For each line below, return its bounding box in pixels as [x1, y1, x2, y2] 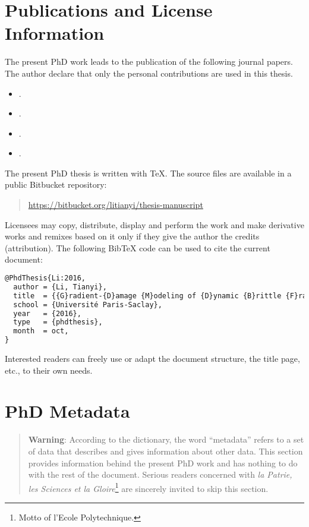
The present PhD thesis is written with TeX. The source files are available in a [5, 166, 292, 179]
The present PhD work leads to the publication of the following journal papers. [5, 55, 293, 68]
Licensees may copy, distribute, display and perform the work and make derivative [5, 218, 304, 231]
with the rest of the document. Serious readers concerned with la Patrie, [28, 468, 292, 481]
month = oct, [13, 327, 69, 336]
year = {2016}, [13, 309, 81, 318]
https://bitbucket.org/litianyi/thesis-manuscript [28, 198, 203, 211]
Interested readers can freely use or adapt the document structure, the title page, [5, 352, 300, 365]
